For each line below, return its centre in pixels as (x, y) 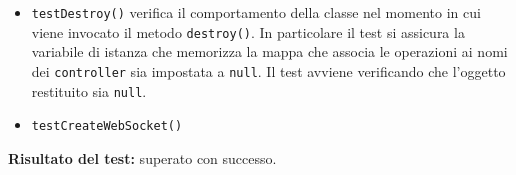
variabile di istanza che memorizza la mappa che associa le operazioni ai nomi (269, 51)
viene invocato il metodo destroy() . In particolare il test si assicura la (248, 31)
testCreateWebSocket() (107, 126)
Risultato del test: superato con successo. (142, 157)
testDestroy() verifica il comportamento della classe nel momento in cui (256, 12)
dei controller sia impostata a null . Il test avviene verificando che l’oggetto (268, 70)
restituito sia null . (89, 90)
